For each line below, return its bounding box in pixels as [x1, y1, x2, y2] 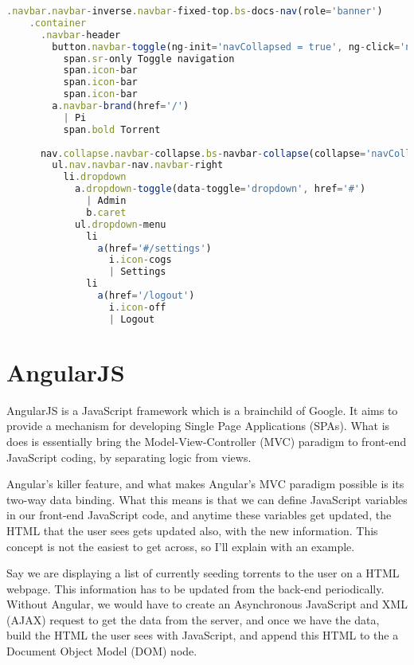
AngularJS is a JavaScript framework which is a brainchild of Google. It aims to [6, 401, 398, 418]
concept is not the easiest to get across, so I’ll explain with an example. [6, 538, 355, 554]
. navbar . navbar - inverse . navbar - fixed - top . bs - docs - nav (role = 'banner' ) [6, 6, 383, 17]
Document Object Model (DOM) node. [6, 643, 197, 659]
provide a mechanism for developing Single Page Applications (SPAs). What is [6, 417, 390, 434]
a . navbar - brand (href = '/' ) [52, 100, 189, 111]
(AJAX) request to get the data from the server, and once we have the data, [6, 611, 380, 628]
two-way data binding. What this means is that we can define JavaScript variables [6, 491, 408, 507]
